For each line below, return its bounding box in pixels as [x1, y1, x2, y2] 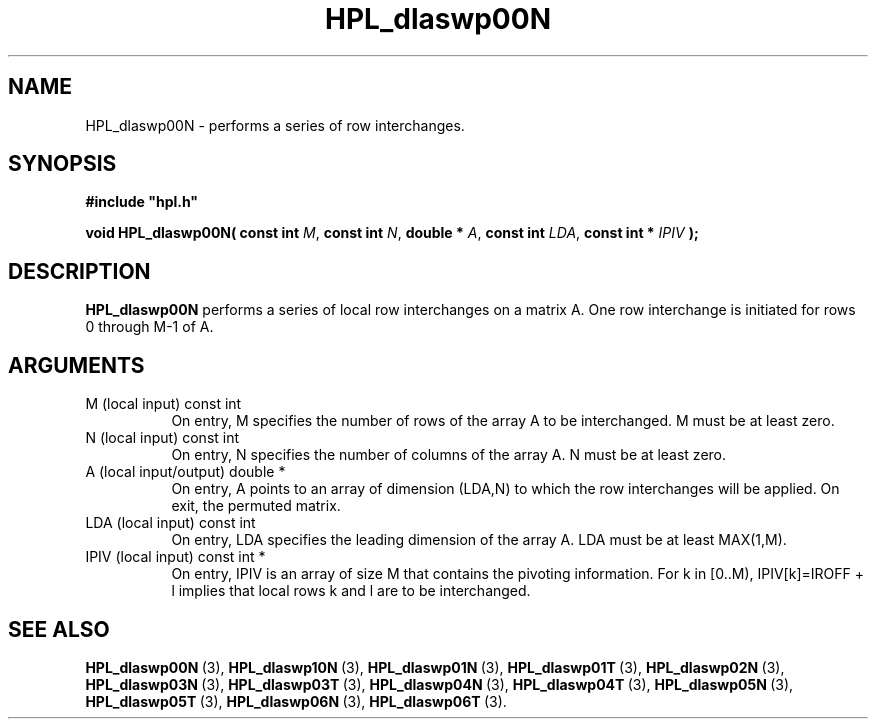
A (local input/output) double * [85, 463, 286, 481]
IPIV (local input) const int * [85, 548, 266, 566]
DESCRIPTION [8, 258, 151, 284]
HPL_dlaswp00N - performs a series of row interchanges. [85, 116, 465, 134]
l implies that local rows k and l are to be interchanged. [171, 582, 531, 600]
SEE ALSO [8, 616, 110, 642]
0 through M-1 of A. [85, 318, 214, 336]
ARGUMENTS [8, 352, 145, 378]
